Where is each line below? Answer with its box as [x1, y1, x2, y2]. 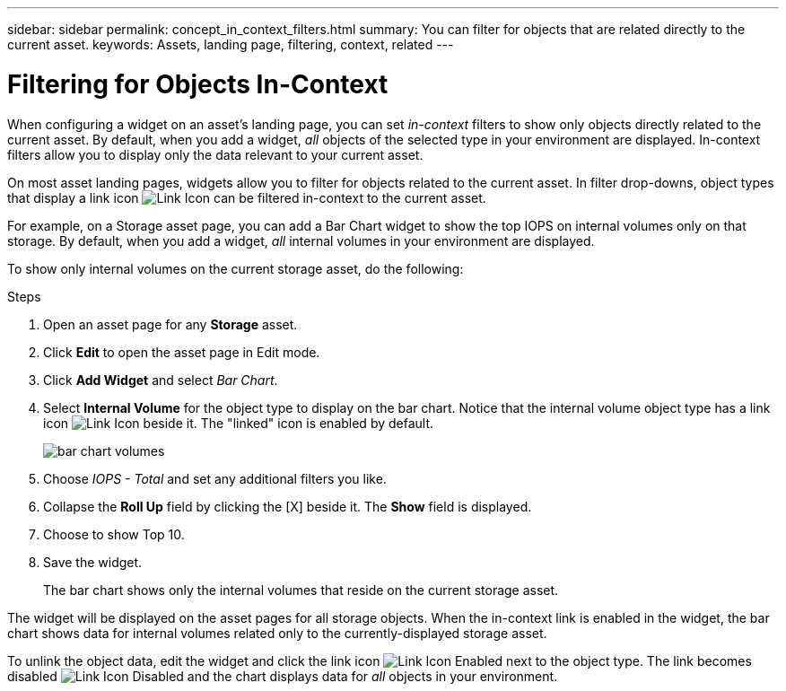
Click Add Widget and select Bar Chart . [43, 372, 278, 388]
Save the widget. [43, 554, 143, 570]
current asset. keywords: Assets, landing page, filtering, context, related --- [7, 37, 454, 52]
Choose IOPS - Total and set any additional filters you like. [43, 470, 387, 486]
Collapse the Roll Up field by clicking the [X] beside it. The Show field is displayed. [43, 498, 532, 514]
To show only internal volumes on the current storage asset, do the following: [7, 260, 464, 276]
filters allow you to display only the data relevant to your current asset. [7, 146, 424, 162]
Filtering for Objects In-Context [7, 68, 389, 100]
